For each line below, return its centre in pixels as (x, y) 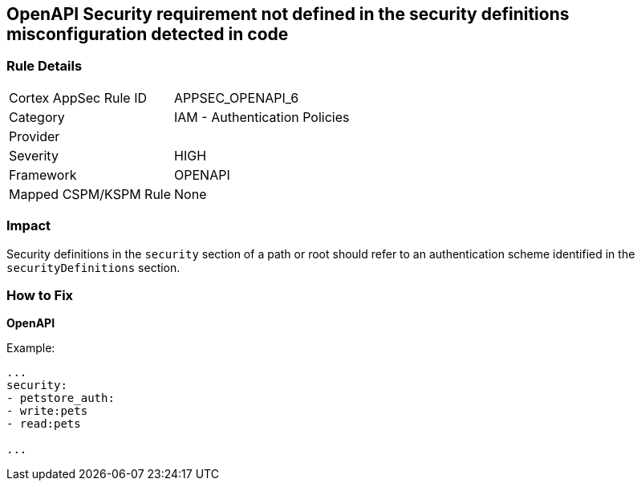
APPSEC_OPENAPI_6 (237, 97)
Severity (34, 155)
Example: (31, 348)
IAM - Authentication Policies (262, 117)
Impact (29, 226)
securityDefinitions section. (93, 267)
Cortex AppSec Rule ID (78, 97)
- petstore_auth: (61, 398)
